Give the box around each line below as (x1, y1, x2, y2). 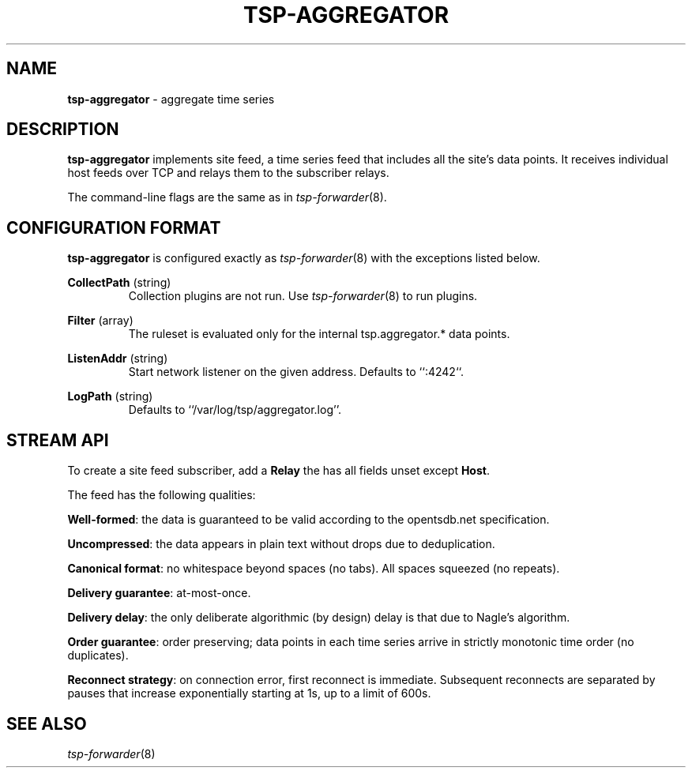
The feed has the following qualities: (67, 488, 256, 502)
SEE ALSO (6, 713, 87, 734)
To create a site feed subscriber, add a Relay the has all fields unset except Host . (67, 464, 490, 478)
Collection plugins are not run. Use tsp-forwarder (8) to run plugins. (128, 289, 478, 303)
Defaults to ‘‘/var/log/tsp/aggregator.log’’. (128, 403, 341, 417)
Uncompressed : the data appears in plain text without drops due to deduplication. (67, 537, 495, 551)
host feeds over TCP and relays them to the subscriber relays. (67, 166, 389, 180)
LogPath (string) (67, 389, 153, 404)
